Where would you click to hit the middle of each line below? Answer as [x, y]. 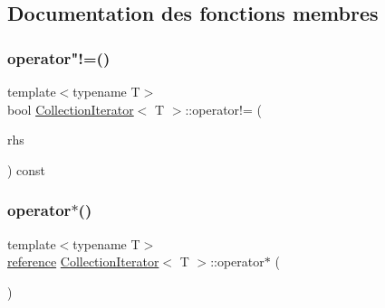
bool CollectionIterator [71, 109]
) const [27, 169]
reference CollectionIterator [83, 261]
